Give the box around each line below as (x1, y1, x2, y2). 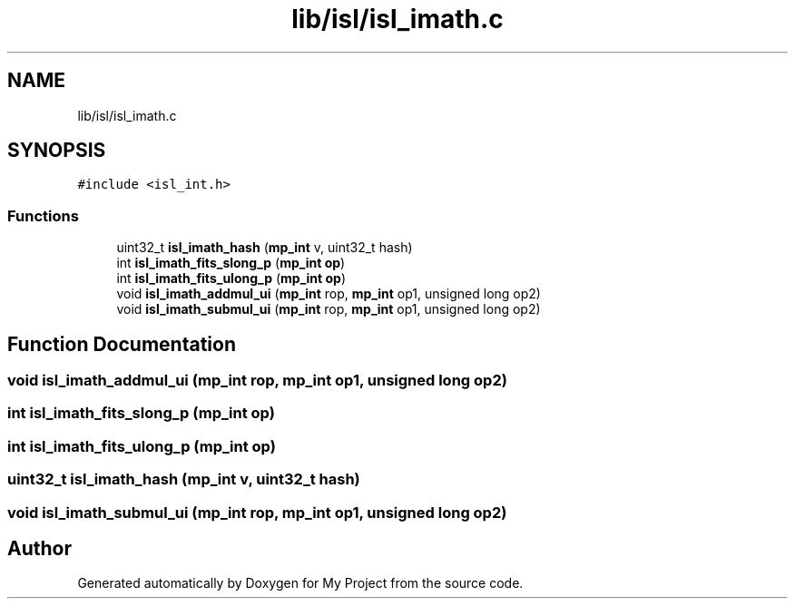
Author (7, 536, 72, 560)
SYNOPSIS (7, 139, 106, 162)
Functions (7, 206, 79, 225)
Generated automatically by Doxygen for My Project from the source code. (77, 575, 524, 591)
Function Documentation (7, 332, 236, 356)
